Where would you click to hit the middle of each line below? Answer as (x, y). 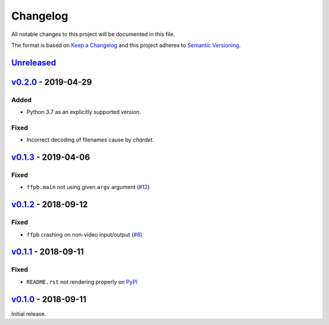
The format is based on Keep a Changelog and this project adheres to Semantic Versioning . (126, 45)
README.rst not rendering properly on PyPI (82, 282)
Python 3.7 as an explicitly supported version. (84, 112)
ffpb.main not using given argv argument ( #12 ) (88, 187)
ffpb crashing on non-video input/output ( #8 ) (84, 234)
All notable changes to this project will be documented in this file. (93, 34)
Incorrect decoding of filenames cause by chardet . (90, 140)
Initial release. (29, 313)
